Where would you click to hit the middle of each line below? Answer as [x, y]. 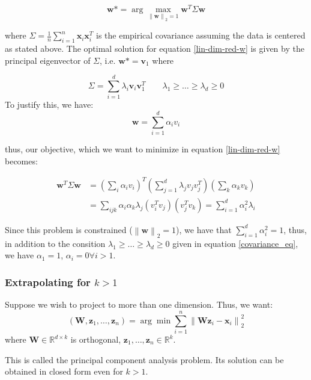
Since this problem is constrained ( [69, 229]
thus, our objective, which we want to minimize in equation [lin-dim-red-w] [143, 149]
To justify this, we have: [49, 104]
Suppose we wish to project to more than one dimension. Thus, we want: [139, 304]
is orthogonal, [96, 339]
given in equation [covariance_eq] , [235, 243]
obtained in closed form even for [64, 371]
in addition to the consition [55, 243]
